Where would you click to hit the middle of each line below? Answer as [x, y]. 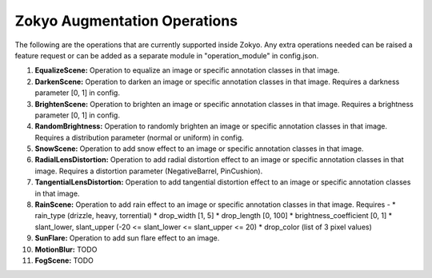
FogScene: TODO [64, 260]
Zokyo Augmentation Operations [126, 21]
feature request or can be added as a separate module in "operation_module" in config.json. [167, 55]
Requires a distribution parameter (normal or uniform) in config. [139, 137]
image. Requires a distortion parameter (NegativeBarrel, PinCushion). [149, 171]
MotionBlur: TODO [66, 249]
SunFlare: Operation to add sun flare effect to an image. [127, 238]
